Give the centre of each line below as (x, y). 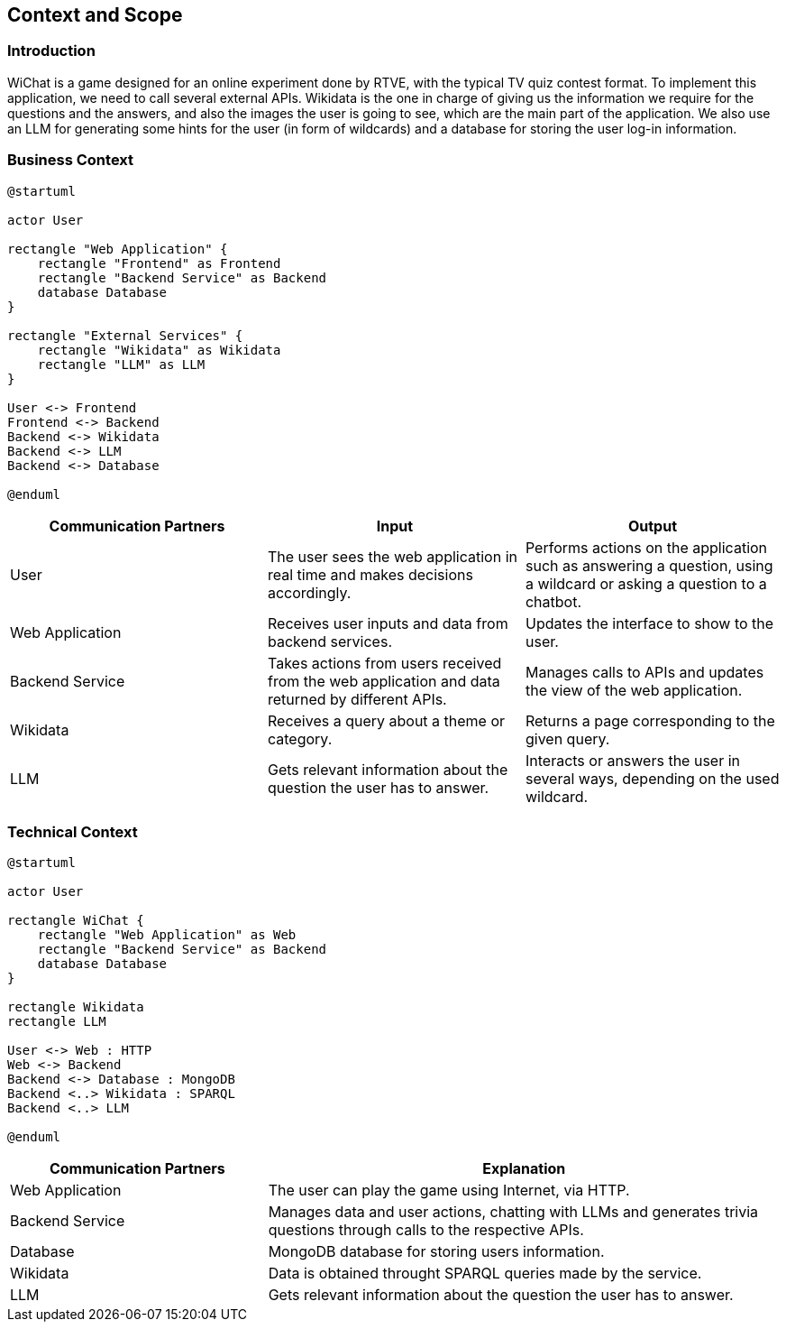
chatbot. (553, 601)
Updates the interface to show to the (649, 623)
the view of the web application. (634, 690)
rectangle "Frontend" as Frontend (159, 263)
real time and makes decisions (370, 574)
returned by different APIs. (357, 699)
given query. (567, 738)
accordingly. (309, 592)
